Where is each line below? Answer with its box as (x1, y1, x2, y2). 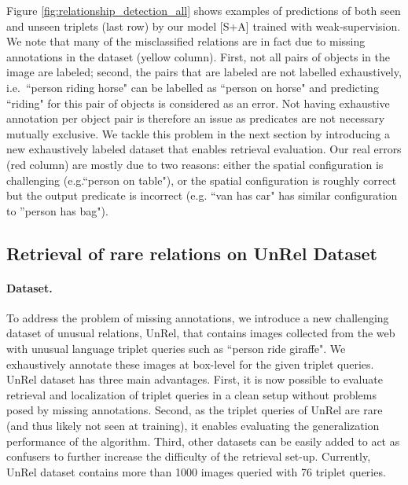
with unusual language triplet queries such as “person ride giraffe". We (6, 340, 346, 357)
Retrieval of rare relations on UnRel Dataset (6, 241, 377, 265)
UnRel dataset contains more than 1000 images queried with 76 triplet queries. (6, 463, 386, 479)
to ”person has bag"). (6, 202, 108, 219)
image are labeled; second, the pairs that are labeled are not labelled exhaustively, (6, 64, 402, 80)
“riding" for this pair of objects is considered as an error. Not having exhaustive (6, 94, 390, 111)
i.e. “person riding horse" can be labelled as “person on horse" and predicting (6, 79, 379, 95)
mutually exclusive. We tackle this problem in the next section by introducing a (6, 125, 390, 141)
